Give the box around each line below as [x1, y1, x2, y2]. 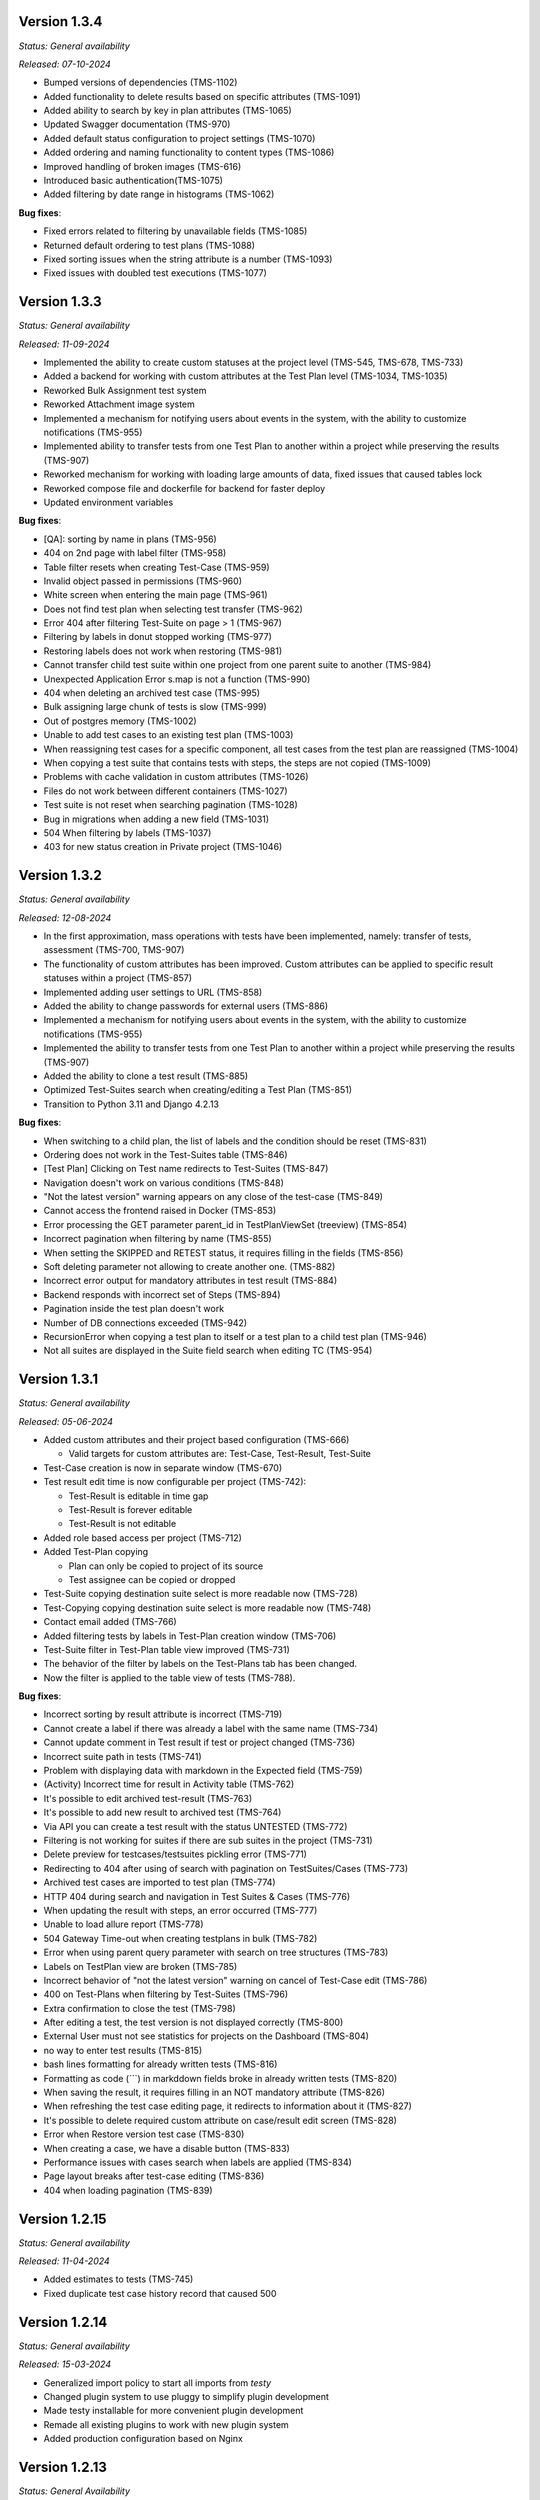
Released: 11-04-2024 [18, 2255, 110, 2267]
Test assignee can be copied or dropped [68, 1573, 236, 1585]
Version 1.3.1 [18, 1371, 99, 1388]
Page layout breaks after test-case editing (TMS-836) [43, 2170, 265, 2182]
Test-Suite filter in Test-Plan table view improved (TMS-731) [43, 1643, 290, 1655]
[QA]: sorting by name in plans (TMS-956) [43, 533, 217, 545]
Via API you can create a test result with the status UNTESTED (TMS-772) [43, 1820, 348, 1832]
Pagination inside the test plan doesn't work [43, 1303, 225, 1315]
